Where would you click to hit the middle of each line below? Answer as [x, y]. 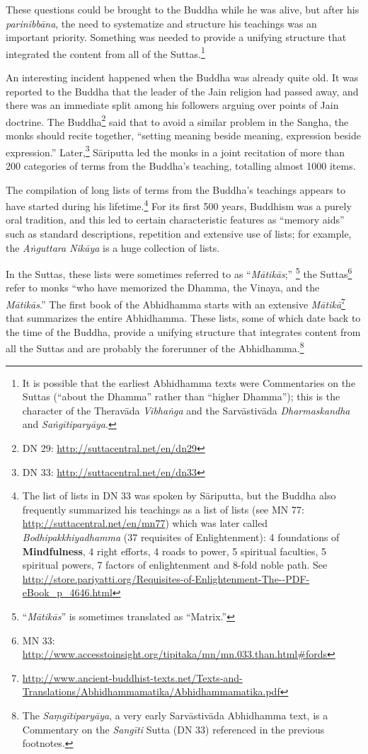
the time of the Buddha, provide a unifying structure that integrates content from [183, 331]
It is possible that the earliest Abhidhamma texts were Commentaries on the [189, 382]
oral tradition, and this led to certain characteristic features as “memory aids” [175, 220]
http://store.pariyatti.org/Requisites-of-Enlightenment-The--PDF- [166, 578]
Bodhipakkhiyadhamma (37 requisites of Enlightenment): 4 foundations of [181, 537]
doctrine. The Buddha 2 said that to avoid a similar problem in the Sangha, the [177, 120]
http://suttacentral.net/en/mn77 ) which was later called [145, 523]
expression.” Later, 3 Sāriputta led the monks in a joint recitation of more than [175, 151]
